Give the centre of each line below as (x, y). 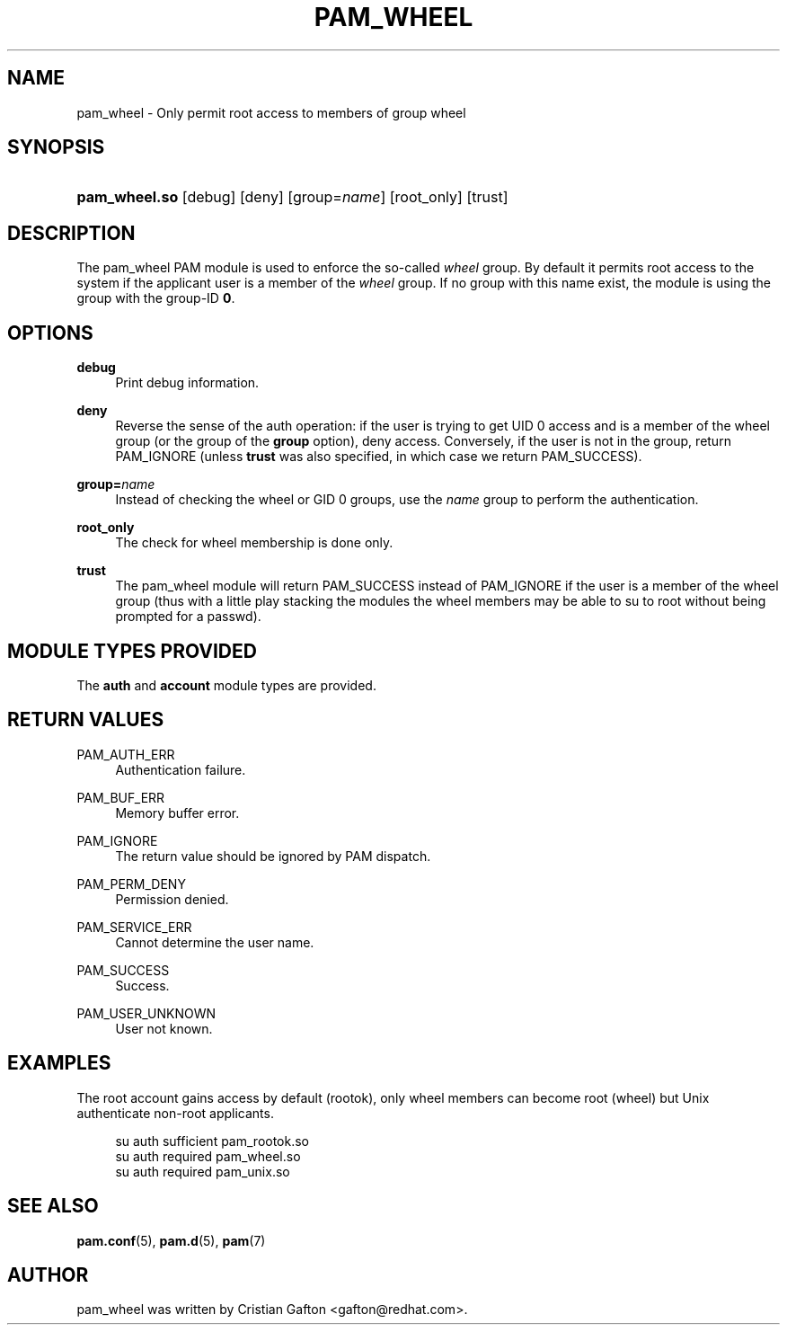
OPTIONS (50, 333)
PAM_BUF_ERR (121, 797)
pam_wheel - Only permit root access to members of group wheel (271, 112)
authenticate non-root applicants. (175, 1113)
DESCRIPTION (71, 233)
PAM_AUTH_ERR (126, 754)
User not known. (164, 1028)
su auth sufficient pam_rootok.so (212, 1141)
